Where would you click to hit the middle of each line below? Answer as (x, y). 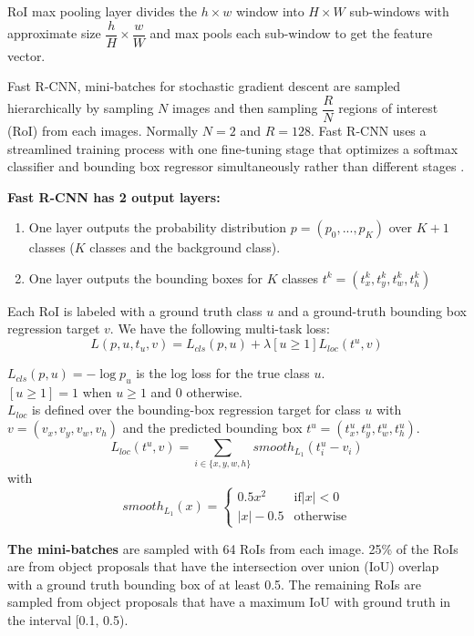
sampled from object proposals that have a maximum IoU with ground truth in (229, 602)
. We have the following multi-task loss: (220, 328)
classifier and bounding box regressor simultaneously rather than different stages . (236, 166)
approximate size (54, 33)
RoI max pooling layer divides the (102, 11)
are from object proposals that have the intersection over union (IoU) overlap (223, 566)
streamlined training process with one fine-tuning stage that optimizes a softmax (233, 148)
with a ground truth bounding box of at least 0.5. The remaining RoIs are (214, 584)
